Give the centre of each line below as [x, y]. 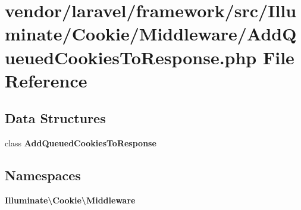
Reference [46, 80]
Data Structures [55, 118]
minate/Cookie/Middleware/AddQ [151, 34]
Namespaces [43, 175]
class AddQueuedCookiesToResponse [81, 143]
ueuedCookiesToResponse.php [131, 57]
